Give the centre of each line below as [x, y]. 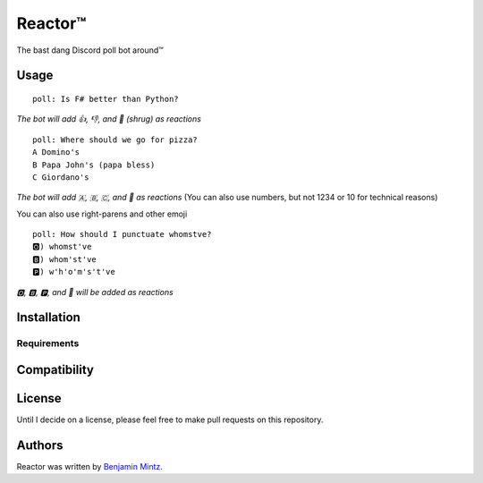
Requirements [48, 343]
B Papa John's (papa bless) [94, 165]
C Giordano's [61, 177]
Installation [48, 318]
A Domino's [56, 153]
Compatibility [55, 370]
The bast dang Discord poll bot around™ [90, 50]
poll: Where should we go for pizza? [115, 140]
